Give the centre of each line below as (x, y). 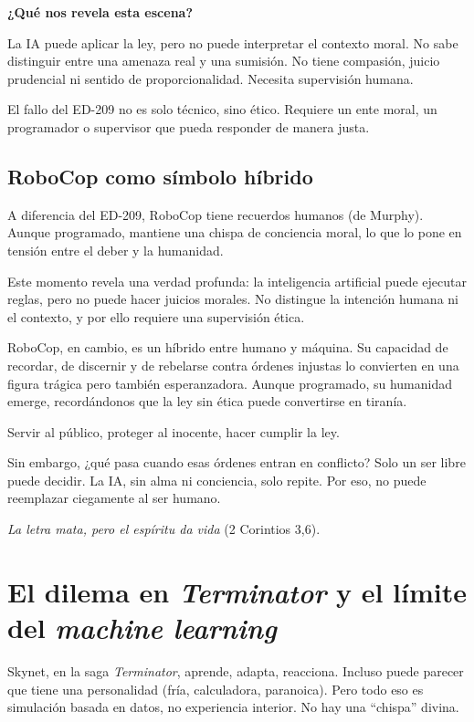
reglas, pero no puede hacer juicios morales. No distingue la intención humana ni (233, 299)
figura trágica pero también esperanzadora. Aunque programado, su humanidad (230, 383)
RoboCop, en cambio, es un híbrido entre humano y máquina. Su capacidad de (228, 347)
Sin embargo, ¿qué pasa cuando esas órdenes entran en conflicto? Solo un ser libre (237, 462)
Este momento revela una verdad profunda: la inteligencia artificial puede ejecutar (237, 281)
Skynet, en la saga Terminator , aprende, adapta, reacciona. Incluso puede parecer (236, 670)
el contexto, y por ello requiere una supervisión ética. (156, 316)
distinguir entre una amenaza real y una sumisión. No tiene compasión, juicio (224, 61)
